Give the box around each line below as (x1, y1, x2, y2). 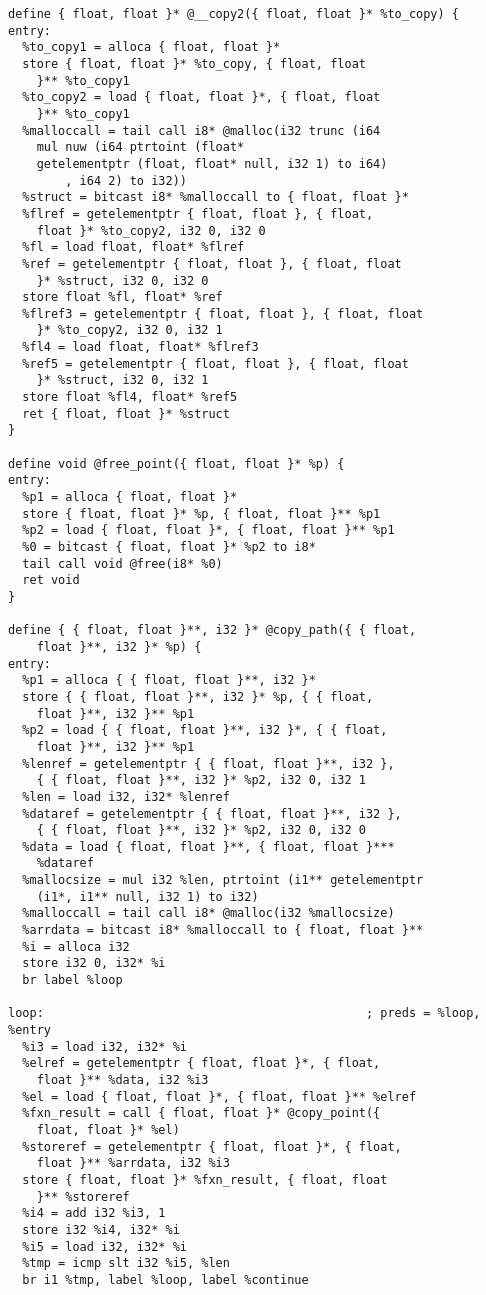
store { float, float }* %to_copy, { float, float (22, 56, 366, 71)
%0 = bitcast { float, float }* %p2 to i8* (22, 540, 316, 554)
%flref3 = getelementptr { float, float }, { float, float (22, 306, 424, 321)
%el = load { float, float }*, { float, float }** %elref (22, 1089, 417, 1104)
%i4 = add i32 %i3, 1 (22, 1206, 166, 1221)
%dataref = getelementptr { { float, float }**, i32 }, (22, 806, 402, 821)
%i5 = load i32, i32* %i (22, 1239, 187, 1254)
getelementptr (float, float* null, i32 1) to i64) (36, 156, 388, 171)
